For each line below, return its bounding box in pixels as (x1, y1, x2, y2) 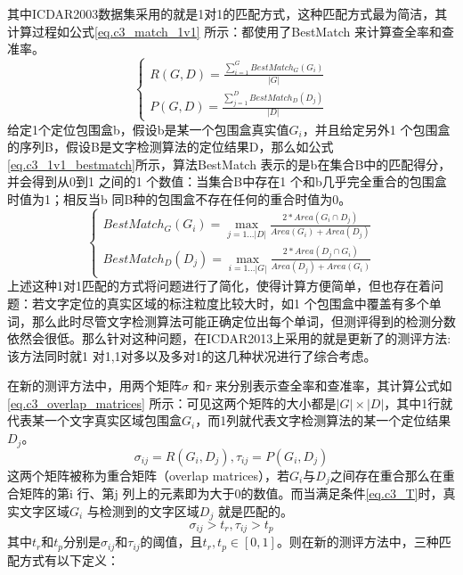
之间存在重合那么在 (329, 465, 443, 484)
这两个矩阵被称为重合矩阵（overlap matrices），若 (7, 465, 290, 484)
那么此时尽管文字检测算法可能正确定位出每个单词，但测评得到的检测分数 (31, 311, 456, 330)
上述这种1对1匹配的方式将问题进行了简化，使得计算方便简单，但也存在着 (7, 276, 431, 295)
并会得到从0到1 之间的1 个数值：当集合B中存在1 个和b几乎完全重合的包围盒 (7, 172, 447, 191)
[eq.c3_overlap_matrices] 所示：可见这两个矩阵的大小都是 (7, 393, 337, 412)
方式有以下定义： (19, 550, 119, 569)
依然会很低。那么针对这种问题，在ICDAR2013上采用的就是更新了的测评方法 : (7, 329, 451, 348)
